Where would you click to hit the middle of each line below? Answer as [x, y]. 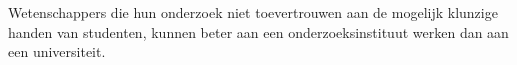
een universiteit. [57, 51]
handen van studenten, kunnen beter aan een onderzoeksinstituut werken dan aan [258, 31]
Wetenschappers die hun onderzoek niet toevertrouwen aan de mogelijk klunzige [253, 12]
